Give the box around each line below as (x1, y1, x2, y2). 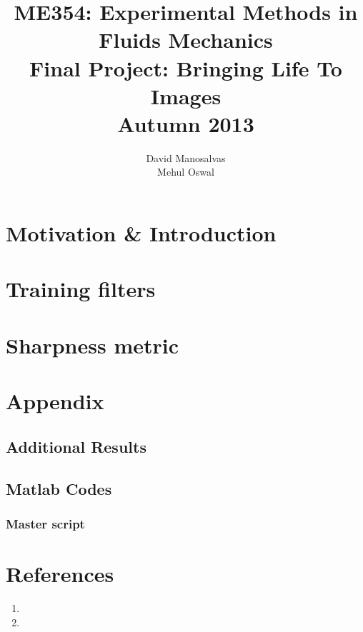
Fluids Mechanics (99, 25, 273, 54)
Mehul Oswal (157, 164, 214, 179)
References (6, 558, 114, 588)
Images (150, 81, 222, 110)
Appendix (6, 386, 104, 416)
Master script (6, 514, 85, 532)
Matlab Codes (6, 477, 112, 499)
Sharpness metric (6, 330, 179, 359)
